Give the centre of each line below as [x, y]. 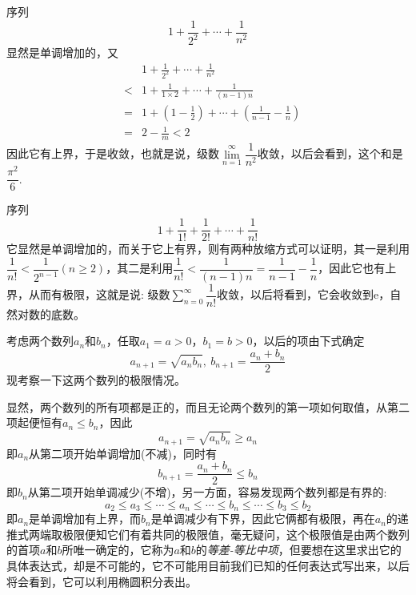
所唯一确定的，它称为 [118, 550]
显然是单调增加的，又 [62, 52]
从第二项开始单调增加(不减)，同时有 [123, 453]
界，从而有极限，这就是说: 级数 [88, 294]
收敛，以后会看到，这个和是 [330, 153]
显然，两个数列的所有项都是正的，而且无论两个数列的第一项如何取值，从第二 [208, 406]
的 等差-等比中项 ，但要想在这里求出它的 [298, 550]
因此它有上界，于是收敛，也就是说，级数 [113, 153]
